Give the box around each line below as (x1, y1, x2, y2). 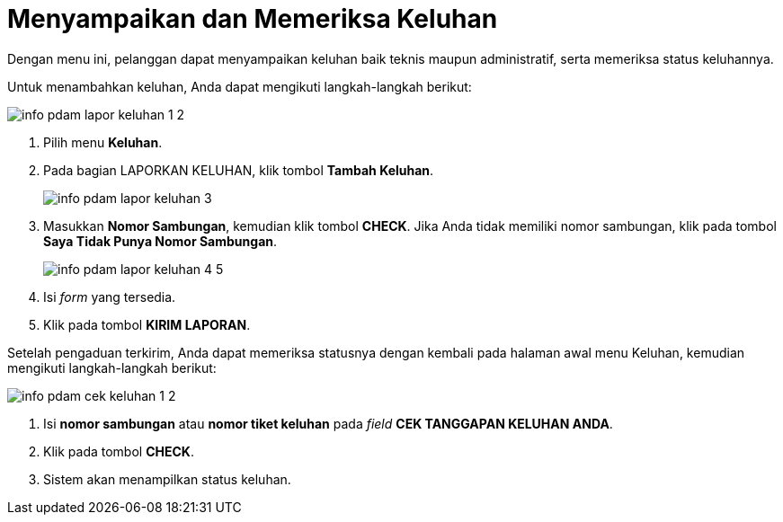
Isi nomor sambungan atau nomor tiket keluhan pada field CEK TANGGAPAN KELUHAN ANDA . (43, 415, 613, 431)
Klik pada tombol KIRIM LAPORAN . (43, 316, 251, 332)
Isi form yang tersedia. (43, 288, 176, 305)
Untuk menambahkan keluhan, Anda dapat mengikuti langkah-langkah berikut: (7, 78, 472, 94)
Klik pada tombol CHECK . (43, 443, 194, 459)
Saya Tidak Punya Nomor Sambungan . (43, 233, 278, 249)
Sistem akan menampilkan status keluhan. (43, 471, 291, 487)
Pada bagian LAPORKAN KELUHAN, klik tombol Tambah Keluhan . (43, 162, 434, 178)
